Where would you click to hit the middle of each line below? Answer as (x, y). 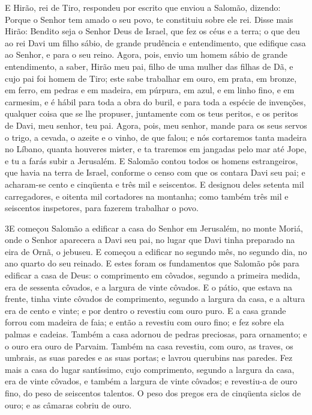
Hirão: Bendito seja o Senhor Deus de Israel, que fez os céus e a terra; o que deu (152, 31)
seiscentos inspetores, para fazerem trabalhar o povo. (102, 208)
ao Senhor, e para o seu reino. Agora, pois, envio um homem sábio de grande (146, 54)
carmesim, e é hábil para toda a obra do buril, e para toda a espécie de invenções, (155, 101)
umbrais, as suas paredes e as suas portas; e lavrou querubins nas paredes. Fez (149, 358)
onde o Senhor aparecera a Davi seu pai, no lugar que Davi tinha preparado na (150, 240)
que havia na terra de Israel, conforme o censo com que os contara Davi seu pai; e (155, 172)
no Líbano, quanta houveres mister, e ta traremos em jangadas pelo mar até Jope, (156, 149)
